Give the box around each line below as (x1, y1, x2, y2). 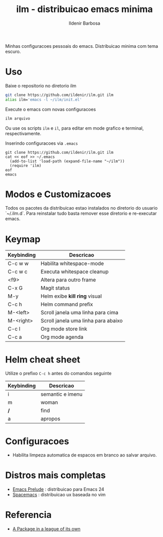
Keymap (5, 233, 41, 245)
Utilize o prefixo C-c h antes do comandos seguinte (5, 371, 112, 377)
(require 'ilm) (10, 163, 42, 168)
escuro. (5, 48, 21, 54)
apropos (40, 415, 60, 422)
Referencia (5, 509, 52, 521)
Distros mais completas (5, 470, 106, 481)
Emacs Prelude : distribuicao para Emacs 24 (12, 486, 105, 492)
